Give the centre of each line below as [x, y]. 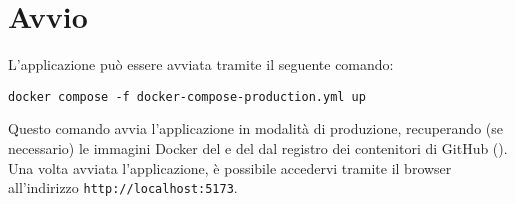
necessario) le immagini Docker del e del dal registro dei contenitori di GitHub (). [258, 147]
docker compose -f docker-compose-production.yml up [187, 96]
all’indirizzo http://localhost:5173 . [123, 187]
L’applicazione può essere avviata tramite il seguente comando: [201, 64]
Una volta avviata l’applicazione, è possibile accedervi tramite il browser [230, 167]
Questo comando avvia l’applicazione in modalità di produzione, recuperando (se [255, 128]
